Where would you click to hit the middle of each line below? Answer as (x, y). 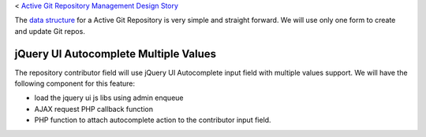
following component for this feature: (75, 83)
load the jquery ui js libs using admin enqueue (109, 98)
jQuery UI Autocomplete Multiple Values (116, 54)
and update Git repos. (50, 31)
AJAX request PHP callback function (94, 109)
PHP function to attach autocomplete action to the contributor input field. (153, 120)
